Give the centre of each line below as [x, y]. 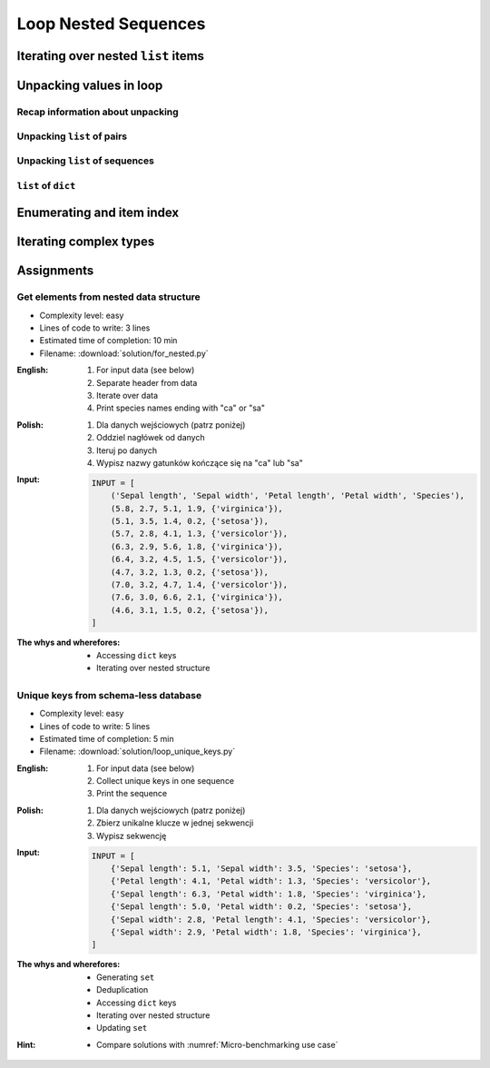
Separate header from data [147, 382]
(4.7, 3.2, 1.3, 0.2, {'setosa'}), [190, 572]
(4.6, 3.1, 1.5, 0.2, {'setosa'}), [190, 610]
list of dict [46, 185]
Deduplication [122, 990]
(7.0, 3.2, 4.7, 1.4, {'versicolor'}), [199, 585]
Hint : [26, 1044]
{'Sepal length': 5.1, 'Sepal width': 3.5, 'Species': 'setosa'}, [261, 869]
